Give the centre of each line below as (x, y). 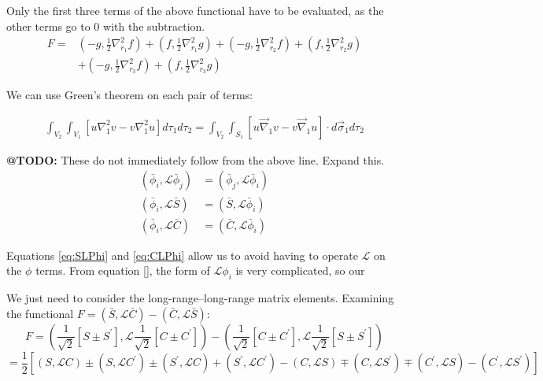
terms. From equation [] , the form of (123, 270)
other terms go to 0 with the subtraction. (106, 26)
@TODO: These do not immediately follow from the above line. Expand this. (196, 159)
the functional (40, 313)
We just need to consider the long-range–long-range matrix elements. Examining (200, 297)
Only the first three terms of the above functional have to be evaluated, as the (195, 10)
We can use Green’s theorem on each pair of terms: (130, 95)
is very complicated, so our (300, 270)
